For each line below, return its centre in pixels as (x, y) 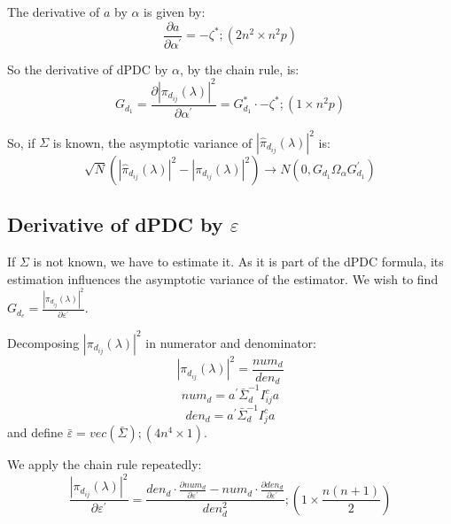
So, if (21, 142)
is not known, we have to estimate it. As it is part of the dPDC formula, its (238, 262)
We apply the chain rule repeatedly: (105, 464)
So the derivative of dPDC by (88, 69)
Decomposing (43, 342)
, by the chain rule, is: (239, 69)
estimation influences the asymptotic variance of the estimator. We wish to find (223, 278)
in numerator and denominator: (231, 342)
